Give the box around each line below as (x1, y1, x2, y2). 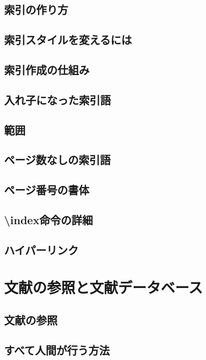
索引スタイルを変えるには (4, 32, 132, 47)
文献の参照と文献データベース (4, 277, 203, 298)
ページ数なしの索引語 (4, 152, 111, 167)
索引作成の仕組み (4, 61, 90, 77)
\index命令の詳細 (4, 211, 93, 227)
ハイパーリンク (4, 242, 79, 257)
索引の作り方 (4, 2, 68, 17)
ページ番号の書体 (4, 182, 90, 198)
